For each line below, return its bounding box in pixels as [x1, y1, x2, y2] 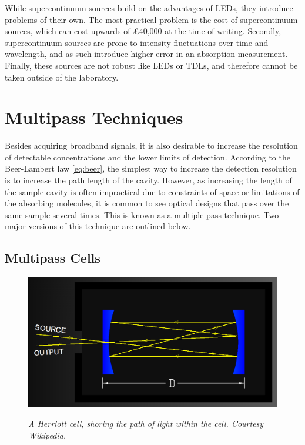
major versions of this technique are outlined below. [5, 220, 191, 232]
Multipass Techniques [5, 105, 183, 129]
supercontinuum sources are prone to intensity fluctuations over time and [5, 36, 269, 48]
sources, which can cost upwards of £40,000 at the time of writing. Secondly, [5, 25, 281, 37]
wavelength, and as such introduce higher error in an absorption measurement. [5, 48, 288, 60]
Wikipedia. [28, 429, 66, 441]
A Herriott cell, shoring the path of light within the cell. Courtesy [28, 417, 264, 430]
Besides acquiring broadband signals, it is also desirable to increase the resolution [5, 139, 298, 152]
